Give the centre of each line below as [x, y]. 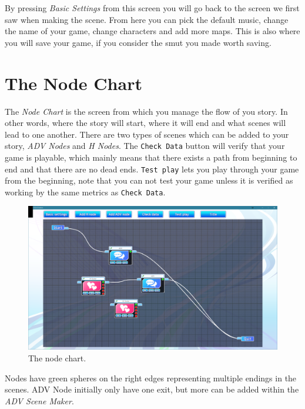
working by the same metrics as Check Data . [85, 192]
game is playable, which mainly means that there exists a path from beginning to [151, 157]
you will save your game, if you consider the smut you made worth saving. [138, 42]
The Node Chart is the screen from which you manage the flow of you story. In [146, 111]
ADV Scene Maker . [39, 400]
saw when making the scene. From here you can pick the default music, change [147, 19]
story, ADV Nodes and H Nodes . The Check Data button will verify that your [145, 146]
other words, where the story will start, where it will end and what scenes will [145, 123]
